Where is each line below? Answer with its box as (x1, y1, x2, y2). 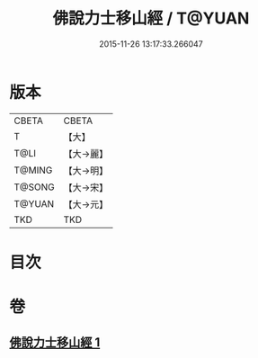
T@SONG (13, 181, 56, 193)
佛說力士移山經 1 (9, 335, 101, 351)
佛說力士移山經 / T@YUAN (52, 8, 250, 29)
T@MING (13, 164, 53, 176)
